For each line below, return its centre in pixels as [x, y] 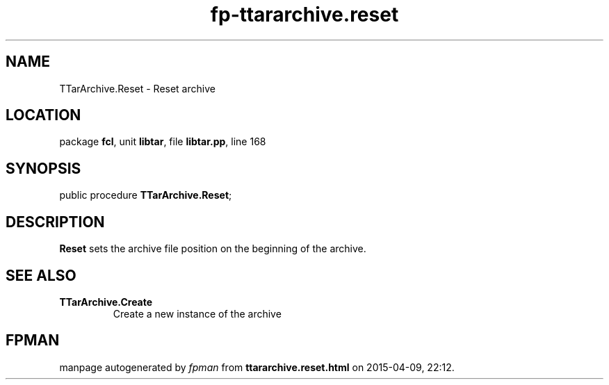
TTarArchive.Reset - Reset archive [137, 88]
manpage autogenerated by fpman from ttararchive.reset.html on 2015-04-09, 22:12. [257, 367]
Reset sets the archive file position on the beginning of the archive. [213, 249]
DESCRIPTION [55, 222]
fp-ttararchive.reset [304, 15]
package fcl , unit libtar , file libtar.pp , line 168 [163, 142]
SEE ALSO [41, 275]
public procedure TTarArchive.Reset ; [146, 195]
